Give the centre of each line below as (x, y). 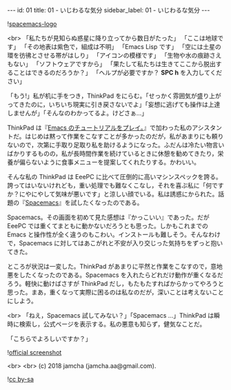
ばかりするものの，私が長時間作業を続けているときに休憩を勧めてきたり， (113, 153)
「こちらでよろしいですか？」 (49, 339)
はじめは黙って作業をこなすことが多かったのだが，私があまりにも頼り (124, 136)
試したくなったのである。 (107, 203)
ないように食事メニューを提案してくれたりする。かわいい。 (115, 162)
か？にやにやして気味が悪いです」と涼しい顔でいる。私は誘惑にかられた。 (113, 194)
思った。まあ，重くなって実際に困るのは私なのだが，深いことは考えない (110, 292)
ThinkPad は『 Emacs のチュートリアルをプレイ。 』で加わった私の (100, 127)
